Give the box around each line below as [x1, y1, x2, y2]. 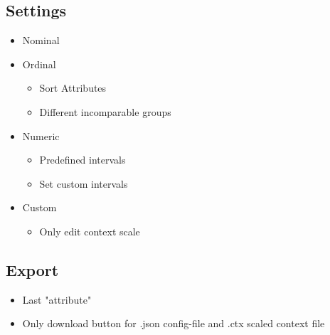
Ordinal [22, 56, 56, 71]
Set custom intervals [39, 176, 128, 191]
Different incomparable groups [39, 104, 171, 119]
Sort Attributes [39, 80, 107, 95]
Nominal [22, 33, 60, 48]
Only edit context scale [39, 223, 140, 238]
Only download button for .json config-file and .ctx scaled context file [22, 316, 325, 331]
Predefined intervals [39, 152, 126, 167]
